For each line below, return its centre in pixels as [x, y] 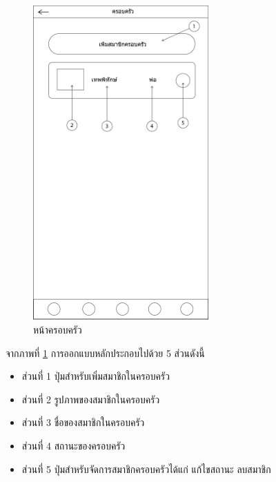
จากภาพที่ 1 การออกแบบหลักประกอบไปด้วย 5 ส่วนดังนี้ [105, 353]
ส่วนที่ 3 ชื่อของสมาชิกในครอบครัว [83, 422]
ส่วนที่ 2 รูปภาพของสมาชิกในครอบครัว [91, 399]
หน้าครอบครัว [58, 329]
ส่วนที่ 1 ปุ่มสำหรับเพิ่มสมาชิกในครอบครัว [96, 376]
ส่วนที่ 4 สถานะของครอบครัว [73, 445]
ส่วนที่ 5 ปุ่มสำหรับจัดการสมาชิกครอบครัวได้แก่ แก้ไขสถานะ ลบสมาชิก [146, 469]
